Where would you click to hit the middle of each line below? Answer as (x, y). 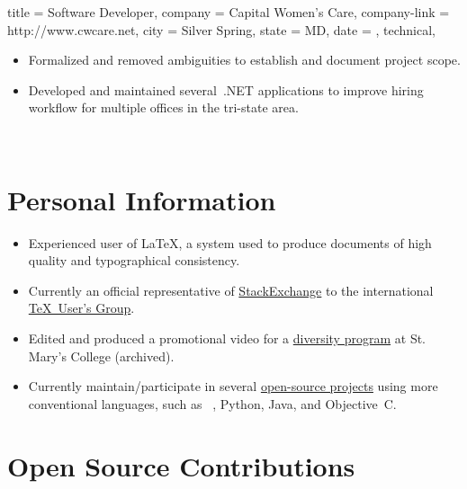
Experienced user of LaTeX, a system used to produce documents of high (230, 242)
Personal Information (142, 199)
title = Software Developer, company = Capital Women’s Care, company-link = (229, 12)
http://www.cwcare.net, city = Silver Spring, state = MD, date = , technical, (221, 29)
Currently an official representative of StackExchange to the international (231, 290)
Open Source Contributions (181, 465)
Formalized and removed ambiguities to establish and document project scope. (244, 60)
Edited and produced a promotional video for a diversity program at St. (227, 338)
